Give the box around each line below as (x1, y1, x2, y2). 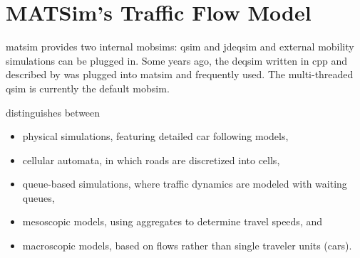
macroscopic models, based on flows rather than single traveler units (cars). (22, 238, 352, 253)
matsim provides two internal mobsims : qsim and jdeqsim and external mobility (6, 39, 354, 54)
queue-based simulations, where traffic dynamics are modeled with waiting (22, 176, 347, 191)
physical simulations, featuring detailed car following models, (22, 129, 289, 144)
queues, (22, 190, 55, 205)
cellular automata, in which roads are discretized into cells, (22, 152, 280, 167)
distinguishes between (6, 104, 101, 119)
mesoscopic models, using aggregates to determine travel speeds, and (22, 214, 323, 229)
